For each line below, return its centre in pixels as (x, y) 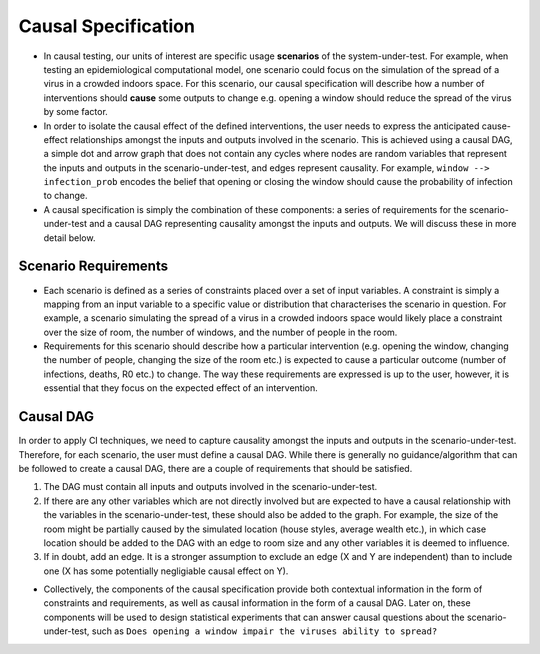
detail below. (69, 237)
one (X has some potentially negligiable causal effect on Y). (166, 571)
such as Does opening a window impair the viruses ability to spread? (264, 631)
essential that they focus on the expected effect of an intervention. (181, 388)
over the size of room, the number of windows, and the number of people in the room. (220, 332)
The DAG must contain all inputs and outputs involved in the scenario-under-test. (210, 487)
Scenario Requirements (93, 266)
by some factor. (76, 112)
